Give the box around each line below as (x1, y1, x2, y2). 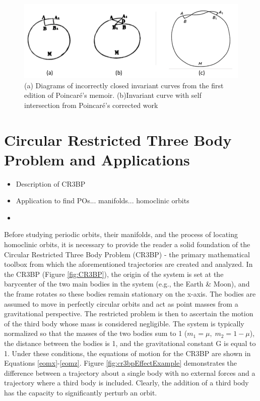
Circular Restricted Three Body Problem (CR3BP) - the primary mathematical (4, 249, 250, 259)
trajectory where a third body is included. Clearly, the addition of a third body (4, 377, 249, 388)
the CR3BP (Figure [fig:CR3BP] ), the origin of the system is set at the (4, 268, 224, 279)
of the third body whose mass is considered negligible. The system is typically (4, 318, 244, 328)
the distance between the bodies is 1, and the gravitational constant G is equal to (4, 338, 256, 349)
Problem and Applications (4, 149, 190, 169)
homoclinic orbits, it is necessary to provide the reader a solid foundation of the (4, 239, 250, 250)
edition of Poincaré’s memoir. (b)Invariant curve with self (24, 90, 202, 100)
